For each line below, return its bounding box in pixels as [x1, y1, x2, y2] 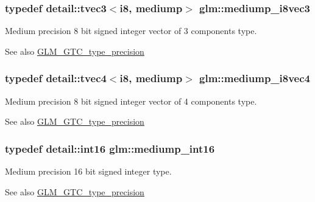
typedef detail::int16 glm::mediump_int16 [5, 141, 215, 156]
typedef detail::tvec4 [5, 71, 107, 86]
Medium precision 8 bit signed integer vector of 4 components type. [5, 94, 257, 107]
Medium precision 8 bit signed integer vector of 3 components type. [5, 24, 257, 37]
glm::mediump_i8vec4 [199, 71, 310, 86]
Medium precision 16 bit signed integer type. [5, 165, 172, 178]
